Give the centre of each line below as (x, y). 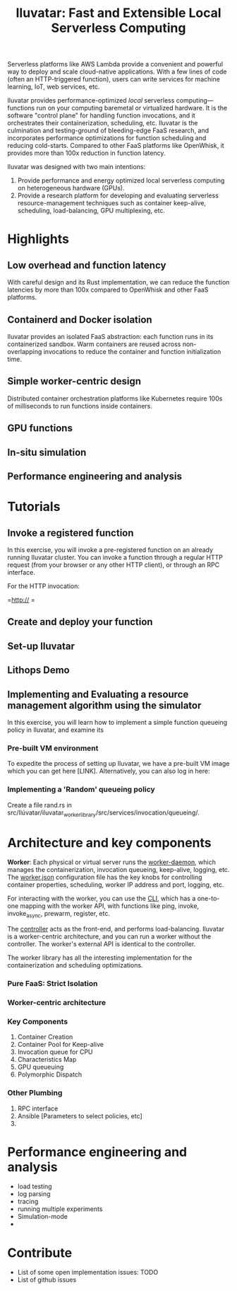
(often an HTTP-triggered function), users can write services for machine (114, 79)
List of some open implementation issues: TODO (88, 1273)
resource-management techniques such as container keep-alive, (112, 203)
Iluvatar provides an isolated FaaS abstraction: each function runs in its (110, 337)
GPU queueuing (41, 1067)
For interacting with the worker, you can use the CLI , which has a (102, 899)
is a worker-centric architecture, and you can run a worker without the (109, 936)
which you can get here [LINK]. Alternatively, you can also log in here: (109, 771)
